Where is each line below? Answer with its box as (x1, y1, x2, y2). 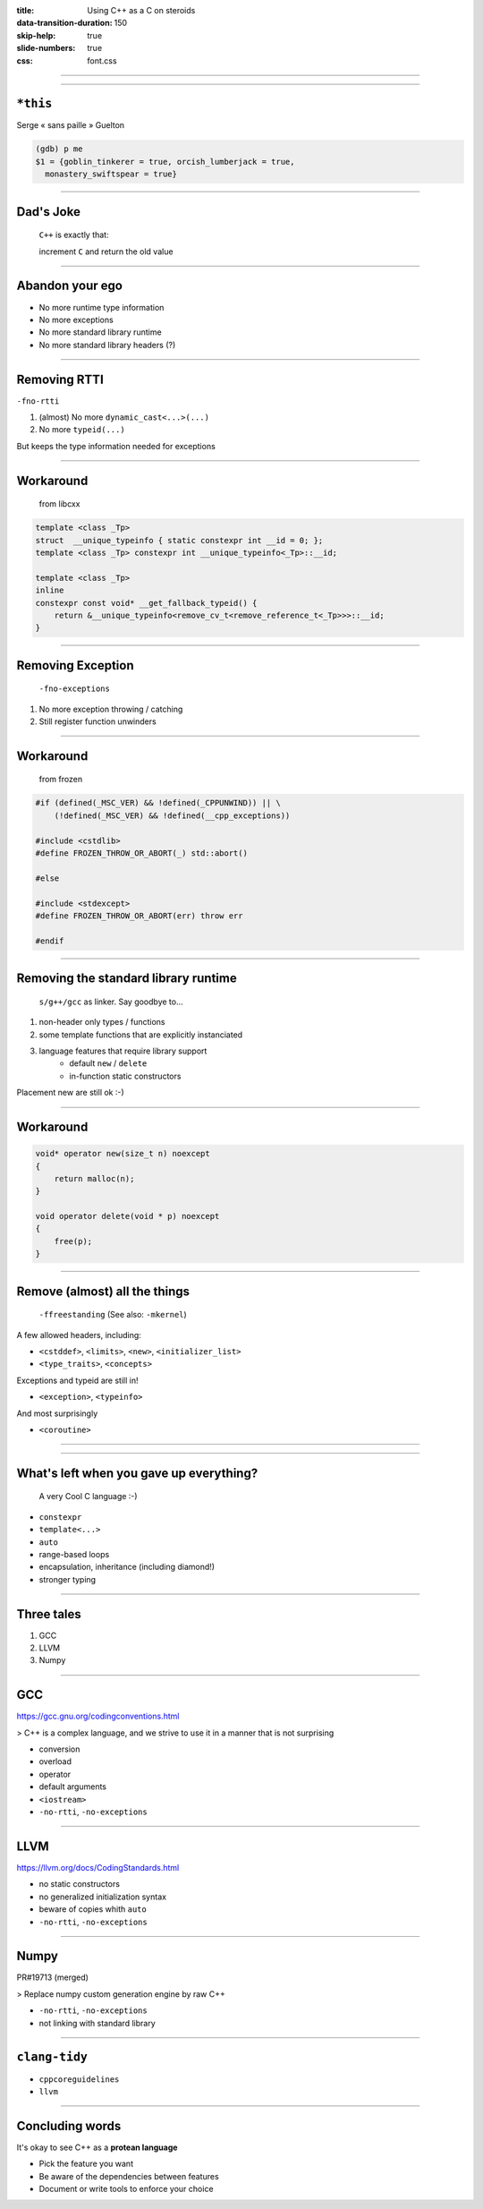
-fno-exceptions (38, 684, 111, 694)
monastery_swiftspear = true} (45, 169, 178, 179)
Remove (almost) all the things (16, 1284, 191, 1299)
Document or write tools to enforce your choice (38, 2183, 214, 2194)
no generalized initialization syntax (38, 1891, 167, 1902)
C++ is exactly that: (38, 229, 109, 241)
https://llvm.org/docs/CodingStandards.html (16, 1862, 180, 1872)
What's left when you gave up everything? (16, 1465, 258, 1480)
